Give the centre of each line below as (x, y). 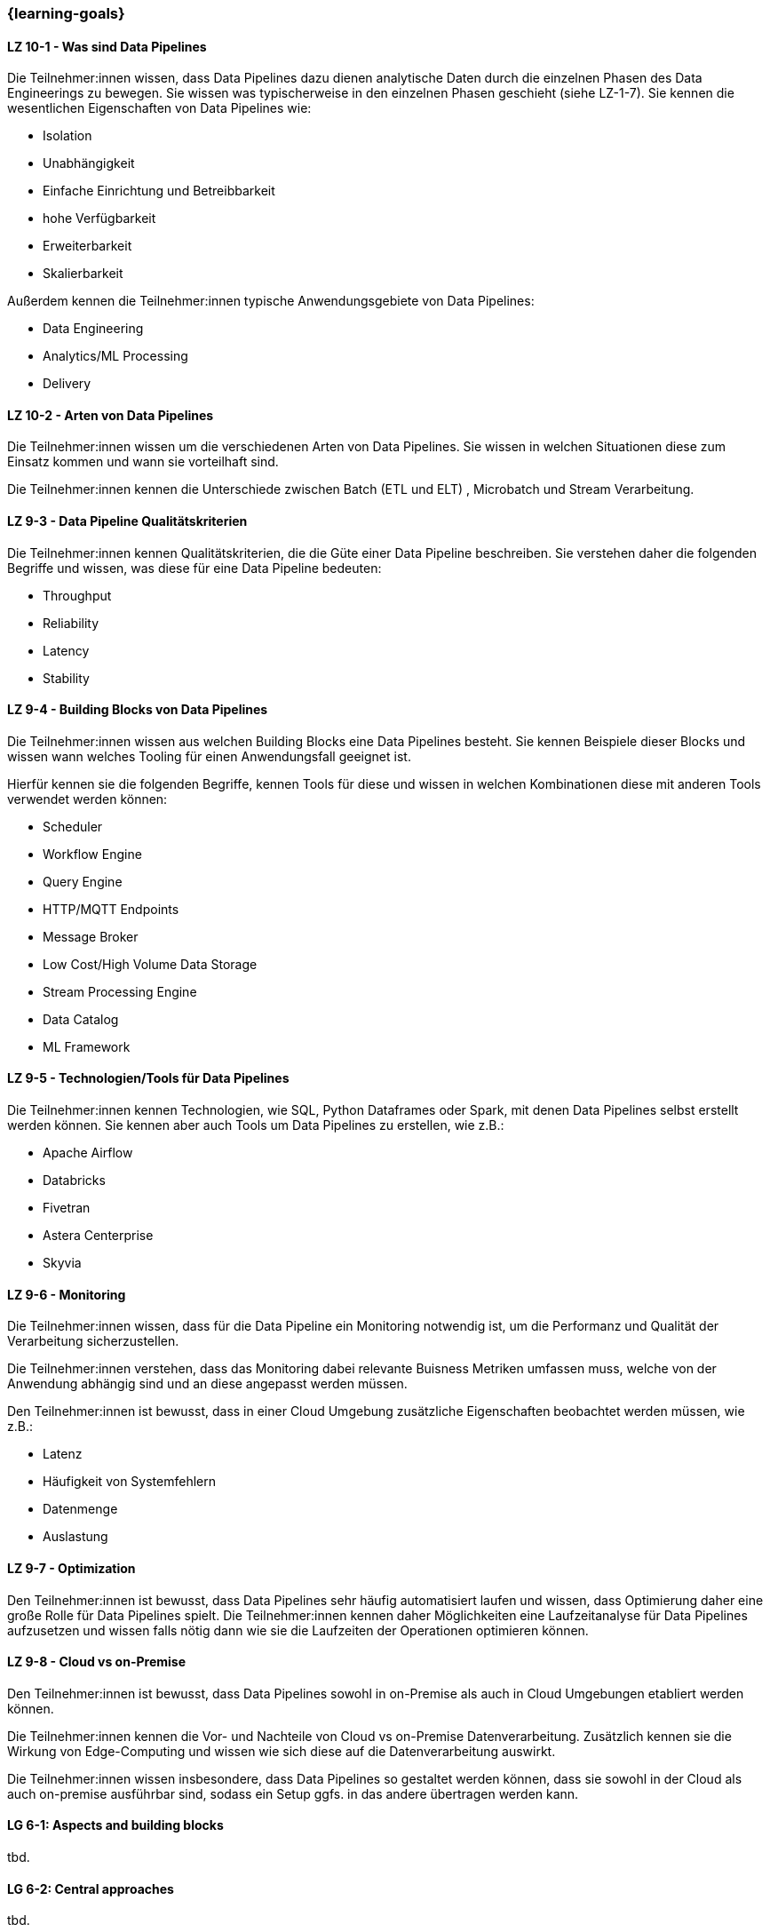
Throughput (77, 595)
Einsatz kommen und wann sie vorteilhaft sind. (143, 462)
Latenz (63, 1454)
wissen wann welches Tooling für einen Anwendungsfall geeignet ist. (209, 756)
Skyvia (62, 1263)
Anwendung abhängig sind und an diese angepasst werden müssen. (207, 1384)
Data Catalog (81, 1019)
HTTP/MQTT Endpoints (111, 909)
